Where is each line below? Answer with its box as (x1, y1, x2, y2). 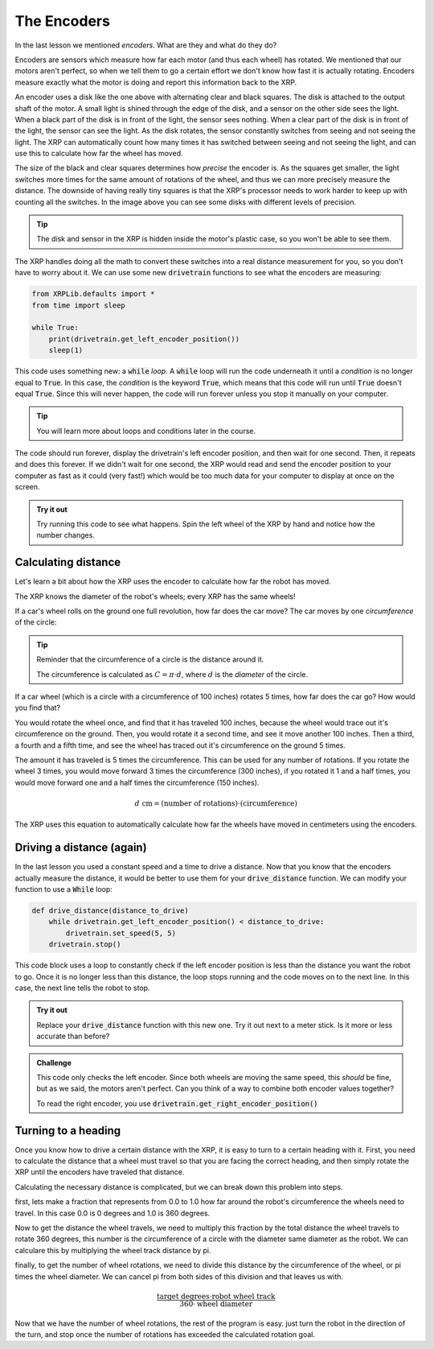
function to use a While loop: (14, 885, 113, 894)
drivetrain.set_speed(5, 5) (65, 928, 177, 938)
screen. (14, 482, 40, 492)
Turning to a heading (14, 1124, 121, 1137)
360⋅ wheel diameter (179, 1299, 253, 1308)
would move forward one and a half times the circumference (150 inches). (14, 778, 260, 787)
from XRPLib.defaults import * (31, 290, 156, 299)
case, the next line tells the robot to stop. (14, 983, 150, 992)
